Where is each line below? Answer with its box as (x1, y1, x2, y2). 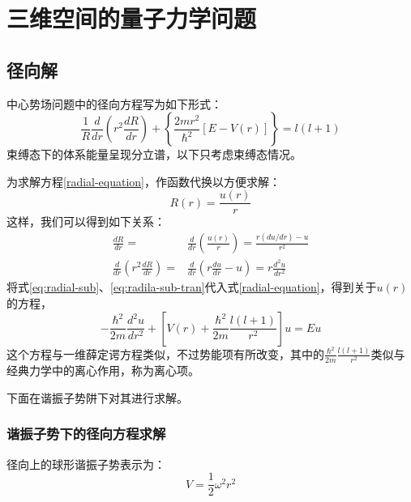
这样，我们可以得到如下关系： (6, 213, 165, 230)
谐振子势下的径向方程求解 (6, 423, 166, 444)
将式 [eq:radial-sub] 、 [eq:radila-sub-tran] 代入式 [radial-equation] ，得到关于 (6, 279, 377, 296)
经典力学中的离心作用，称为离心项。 (6, 362, 199, 379)
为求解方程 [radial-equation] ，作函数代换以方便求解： (6, 172, 281, 189)
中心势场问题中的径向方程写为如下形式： (6, 95, 222, 112)
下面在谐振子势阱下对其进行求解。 (6, 389, 188, 406)
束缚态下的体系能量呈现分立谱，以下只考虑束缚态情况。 (6, 146, 302, 163)
